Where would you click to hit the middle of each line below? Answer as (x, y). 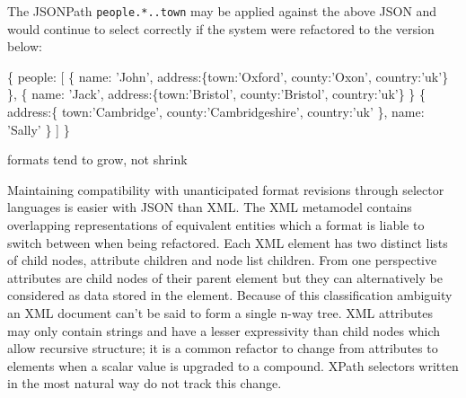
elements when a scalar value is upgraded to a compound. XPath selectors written (233, 365)
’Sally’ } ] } (39, 129)
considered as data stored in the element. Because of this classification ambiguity (230, 295)
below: (25, 46)
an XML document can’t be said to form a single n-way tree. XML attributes (220, 312)
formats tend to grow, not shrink (97, 159)
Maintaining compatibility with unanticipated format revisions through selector (226, 189)
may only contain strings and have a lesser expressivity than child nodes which (224, 330)
